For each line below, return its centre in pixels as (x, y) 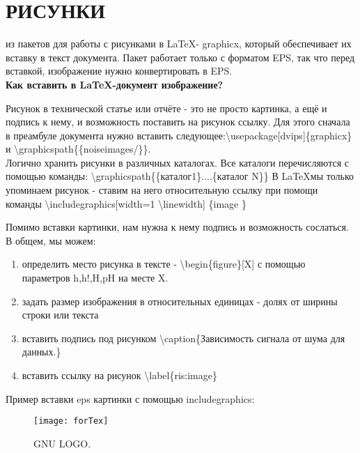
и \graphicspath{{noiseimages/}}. (78, 149)
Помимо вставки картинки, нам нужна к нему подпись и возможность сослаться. (177, 227)
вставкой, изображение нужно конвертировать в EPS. (119, 71)
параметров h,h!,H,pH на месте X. (95, 278)
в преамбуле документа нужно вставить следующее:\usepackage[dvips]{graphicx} (179, 135)
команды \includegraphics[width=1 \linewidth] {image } (126, 203)
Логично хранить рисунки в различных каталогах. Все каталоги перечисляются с (177, 162)
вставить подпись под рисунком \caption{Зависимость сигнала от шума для (183, 338)
